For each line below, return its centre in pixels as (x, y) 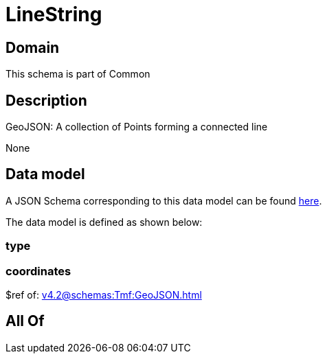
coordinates (38, 271)
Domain (33, 47)
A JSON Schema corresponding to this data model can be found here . (164, 200)
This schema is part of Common (78, 74)
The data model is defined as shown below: (104, 222)
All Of (25, 321)
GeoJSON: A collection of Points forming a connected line (137, 127)
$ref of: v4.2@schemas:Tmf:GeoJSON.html (104, 294)
